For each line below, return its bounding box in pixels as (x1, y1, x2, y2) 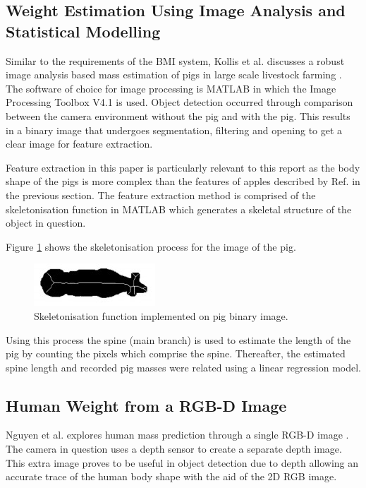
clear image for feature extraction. (6, 136, 153, 151)
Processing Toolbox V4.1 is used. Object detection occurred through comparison (6, 95, 353, 109)
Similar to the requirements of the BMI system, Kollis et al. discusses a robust (6, 53, 345, 68)
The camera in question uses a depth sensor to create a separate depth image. (6, 441, 342, 456)
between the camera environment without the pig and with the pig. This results (6, 108, 350, 123)
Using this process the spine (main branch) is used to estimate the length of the (6, 332, 351, 347)
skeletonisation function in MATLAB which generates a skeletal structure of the (6, 201, 352, 216)
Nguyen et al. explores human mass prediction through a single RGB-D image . (6, 427, 349, 442)
